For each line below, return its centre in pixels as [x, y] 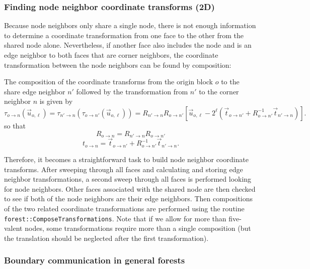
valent [13, 228]
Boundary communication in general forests [95, 260]
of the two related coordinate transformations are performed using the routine [124, 208]
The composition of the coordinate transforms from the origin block [109, 82]
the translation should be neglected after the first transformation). [106, 238]
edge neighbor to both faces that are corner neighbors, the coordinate [111, 55]
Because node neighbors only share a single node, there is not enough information [130, 25]
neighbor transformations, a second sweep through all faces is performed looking [128, 179]
